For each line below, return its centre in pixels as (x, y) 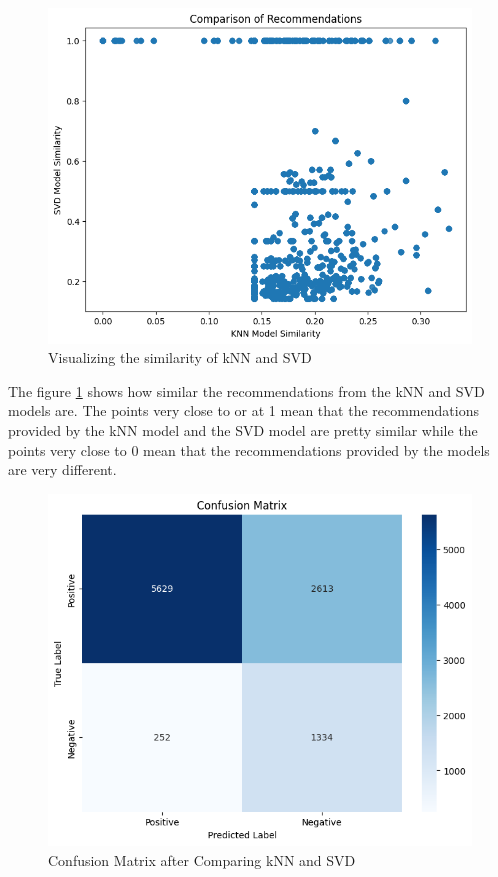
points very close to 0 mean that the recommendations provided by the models (249, 449)
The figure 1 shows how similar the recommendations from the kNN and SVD (246, 390)
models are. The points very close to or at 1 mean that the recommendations (243, 410)
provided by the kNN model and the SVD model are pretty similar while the (243, 430)
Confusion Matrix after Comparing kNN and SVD (202, 859)
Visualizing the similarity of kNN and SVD (180, 357)
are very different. (62, 469)
